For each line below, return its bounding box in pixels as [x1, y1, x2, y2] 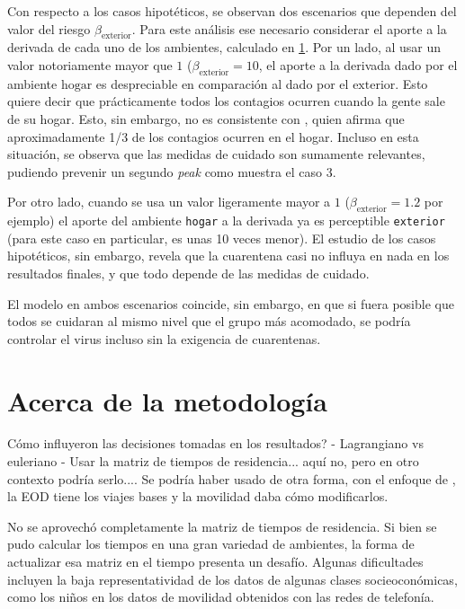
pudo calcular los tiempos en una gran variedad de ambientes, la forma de [7, 534, 415, 553]
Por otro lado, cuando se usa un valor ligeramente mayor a [7, 192, 331, 211]
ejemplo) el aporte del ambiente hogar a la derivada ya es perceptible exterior [7, 211, 445, 230]
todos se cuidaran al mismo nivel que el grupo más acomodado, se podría [7, 312, 411, 331]
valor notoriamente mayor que [7, 55, 173, 74]
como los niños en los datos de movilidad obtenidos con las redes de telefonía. [7, 587, 434, 606]
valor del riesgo [7, 19, 91, 38]
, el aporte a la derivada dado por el [258, 55, 458, 74]
